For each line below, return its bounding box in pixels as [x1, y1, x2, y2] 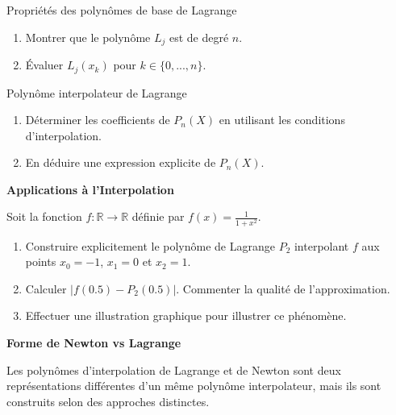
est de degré [169, 28, 229, 45]
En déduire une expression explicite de [25, 154, 216, 171]
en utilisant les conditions [219, 111, 345, 128]
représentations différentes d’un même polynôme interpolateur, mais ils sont [6, 377, 381, 394]
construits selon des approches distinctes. [6, 392, 210, 409]
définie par [131, 208, 185, 225]
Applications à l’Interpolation [6, 181, 174, 197]
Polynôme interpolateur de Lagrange [6, 84, 187, 101]
